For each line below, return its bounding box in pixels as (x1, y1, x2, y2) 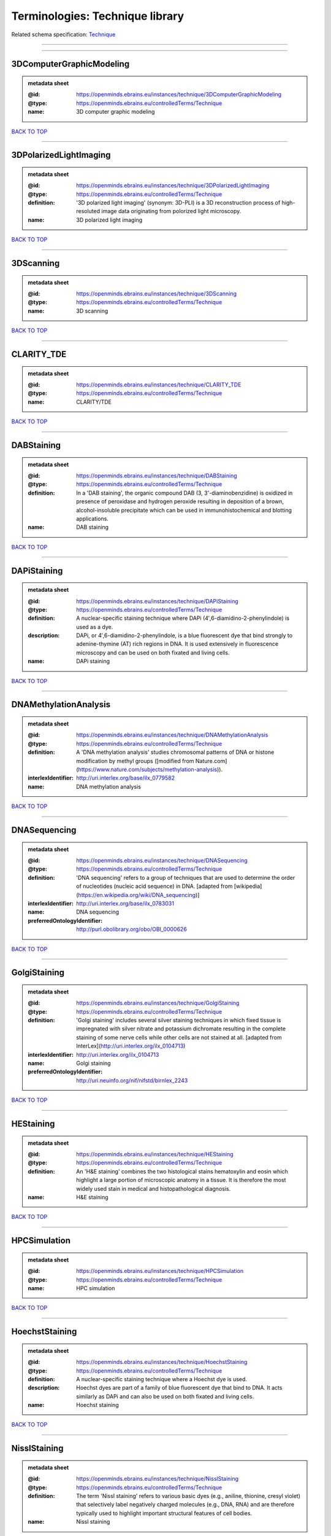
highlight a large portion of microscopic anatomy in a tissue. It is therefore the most (76, 1177, 286, 1184)
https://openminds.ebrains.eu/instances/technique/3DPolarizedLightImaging (76, 182, 270, 189)
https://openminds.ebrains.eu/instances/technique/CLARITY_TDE (76, 381, 242, 388)
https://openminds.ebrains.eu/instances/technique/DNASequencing (76, 856, 248, 864)
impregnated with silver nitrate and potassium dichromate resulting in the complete (76, 1025, 286, 1032)
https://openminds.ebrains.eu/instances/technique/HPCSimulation (76, 1268, 244, 1275)
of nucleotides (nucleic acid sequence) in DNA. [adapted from (76, 882, 233, 890)
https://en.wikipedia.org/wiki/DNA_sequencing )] (78, 891, 200, 898)
